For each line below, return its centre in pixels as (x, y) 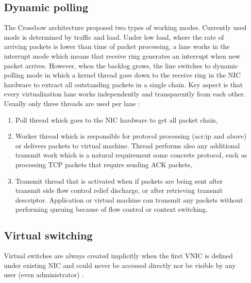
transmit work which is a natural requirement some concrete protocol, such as (131, 155)
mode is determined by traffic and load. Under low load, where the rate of (114, 37)
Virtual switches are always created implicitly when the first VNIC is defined (118, 256)
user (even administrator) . (44, 275)
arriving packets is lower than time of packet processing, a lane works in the (117, 46)
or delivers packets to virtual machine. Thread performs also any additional (127, 145)
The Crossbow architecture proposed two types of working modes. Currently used (125, 27)
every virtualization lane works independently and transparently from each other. (125, 94)
